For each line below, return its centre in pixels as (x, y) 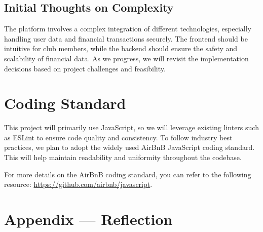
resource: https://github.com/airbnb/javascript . (78, 184)
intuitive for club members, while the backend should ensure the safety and (121, 48)
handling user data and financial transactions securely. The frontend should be (126, 38)
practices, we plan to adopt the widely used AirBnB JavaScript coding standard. (129, 147)
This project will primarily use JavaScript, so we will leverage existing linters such (131, 127)
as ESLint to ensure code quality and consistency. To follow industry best (118, 137)
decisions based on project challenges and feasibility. (85, 68)
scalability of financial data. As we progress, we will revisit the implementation (126, 58)
